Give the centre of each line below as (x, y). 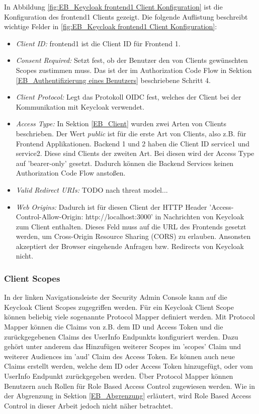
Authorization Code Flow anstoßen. (71, 173)
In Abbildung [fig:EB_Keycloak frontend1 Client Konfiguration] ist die (113, 7)
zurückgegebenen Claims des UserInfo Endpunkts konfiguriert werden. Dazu (121, 336)
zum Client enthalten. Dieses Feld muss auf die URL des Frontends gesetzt (131, 226)
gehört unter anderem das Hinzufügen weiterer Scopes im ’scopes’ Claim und (123, 346)
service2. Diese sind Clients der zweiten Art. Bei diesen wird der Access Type (135, 153)
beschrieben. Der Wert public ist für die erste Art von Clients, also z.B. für (131, 133)
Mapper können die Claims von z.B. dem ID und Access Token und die (114, 327)
